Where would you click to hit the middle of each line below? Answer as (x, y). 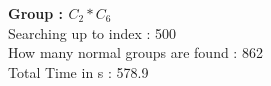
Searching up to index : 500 (92, 32)
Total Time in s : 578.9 (78, 71)
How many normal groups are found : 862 (135, 52)
